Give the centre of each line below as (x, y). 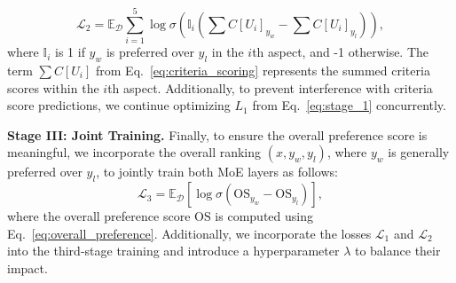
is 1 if (70, 52)
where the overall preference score (99, 216)
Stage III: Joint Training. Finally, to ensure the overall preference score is (217, 134)
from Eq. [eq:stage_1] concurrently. (349, 105)
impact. (28, 267)
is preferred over (150, 52)
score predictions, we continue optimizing (119, 105)
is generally (419, 152)
